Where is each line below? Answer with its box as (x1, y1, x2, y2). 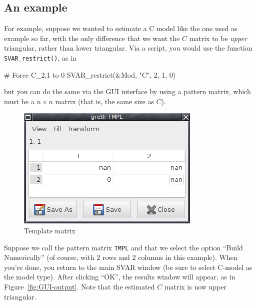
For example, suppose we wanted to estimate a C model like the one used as (4, 23, 237, 34)
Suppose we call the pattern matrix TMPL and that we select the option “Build (4, 242, 243, 252)
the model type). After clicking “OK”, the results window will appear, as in (4, 271, 235, 282)
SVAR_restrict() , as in (4, 52, 76, 63)
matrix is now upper (164, 281, 227, 292)
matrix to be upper (189, 33, 247, 43)
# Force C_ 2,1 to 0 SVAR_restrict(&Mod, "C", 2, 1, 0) (4, 69, 176, 80)
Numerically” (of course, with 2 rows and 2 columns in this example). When (4, 252, 237, 262)
